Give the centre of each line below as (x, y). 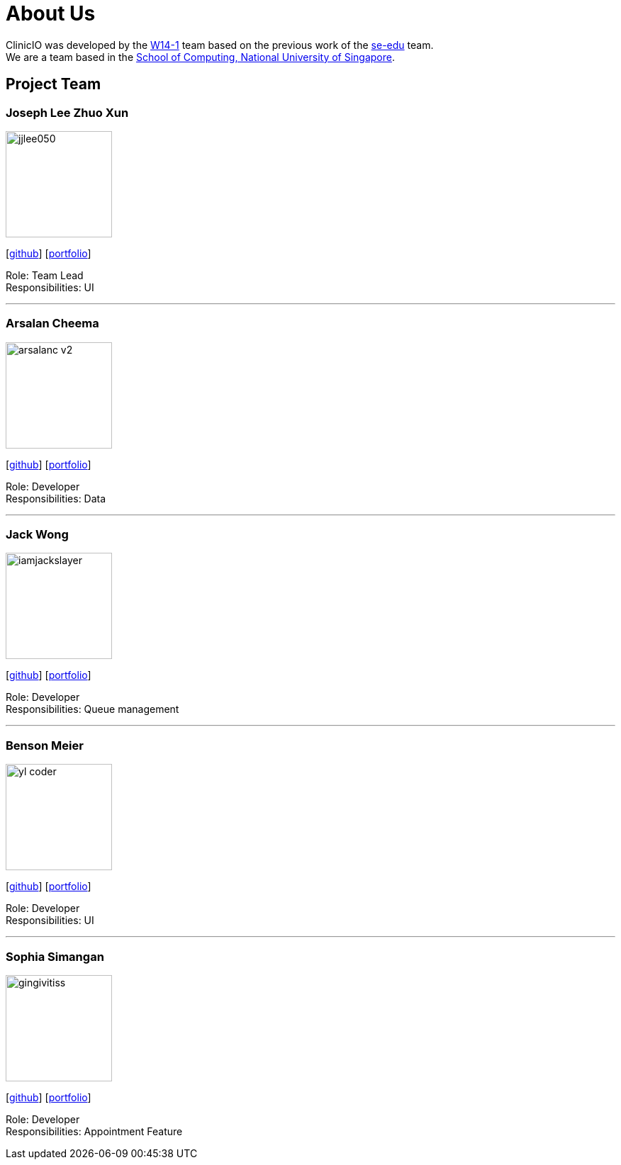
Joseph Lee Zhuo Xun (67, 112)
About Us (51, 13)
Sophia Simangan (55, 956)
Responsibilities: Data (56, 498)
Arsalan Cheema (52, 323)
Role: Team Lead (45, 275)
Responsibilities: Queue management (93, 709)
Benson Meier (45, 745)
